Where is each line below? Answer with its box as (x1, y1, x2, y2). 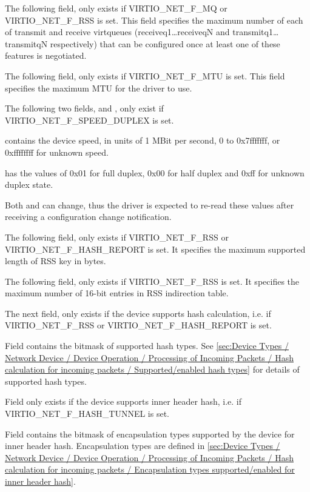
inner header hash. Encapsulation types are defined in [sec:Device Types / (5, 439, 280, 452)
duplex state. (5, 178, 53, 191)
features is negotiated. (5, 49, 87, 62)
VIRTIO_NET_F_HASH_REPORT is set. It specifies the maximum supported (5, 242, 306, 255)
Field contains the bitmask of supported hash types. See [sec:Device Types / (5, 339, 289, 352)
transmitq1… (232, 25, 279, 38)
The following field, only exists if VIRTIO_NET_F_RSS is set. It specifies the (5, 274, 300, 287)
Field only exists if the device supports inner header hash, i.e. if (5, 395, 241, 408)
